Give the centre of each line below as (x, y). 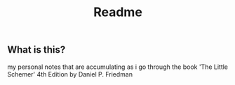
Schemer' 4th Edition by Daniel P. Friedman (70, 74)
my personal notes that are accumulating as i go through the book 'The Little (118, 67)
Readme (118, 12)
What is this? (36, 50)
